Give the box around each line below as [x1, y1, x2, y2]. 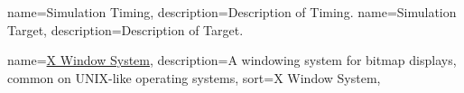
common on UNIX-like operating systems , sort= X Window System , [7, 68, 381, 87]
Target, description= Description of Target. [7, 20, 244, 39]
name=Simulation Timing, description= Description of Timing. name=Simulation [7, 3, 457, 21]
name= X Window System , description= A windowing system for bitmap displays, [7, 51, 457, 70]
